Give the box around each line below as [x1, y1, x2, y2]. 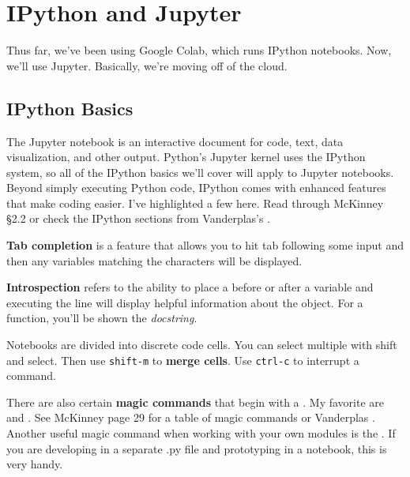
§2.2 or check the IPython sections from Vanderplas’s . [6, 210, 271, 227]
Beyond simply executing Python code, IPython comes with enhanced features [6, 179, 386, 196]
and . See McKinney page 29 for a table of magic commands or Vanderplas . [6, 409, 375, 426]
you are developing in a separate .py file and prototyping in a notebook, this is [6, 440, 387, 456]
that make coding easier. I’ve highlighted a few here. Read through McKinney [6, 194, 384, 211]
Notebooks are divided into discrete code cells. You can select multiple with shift [6, 336, 397, 353]
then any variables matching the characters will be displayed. [6, 252, 303, 269]
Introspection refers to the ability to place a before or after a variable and [6, 279, 374, 295]
